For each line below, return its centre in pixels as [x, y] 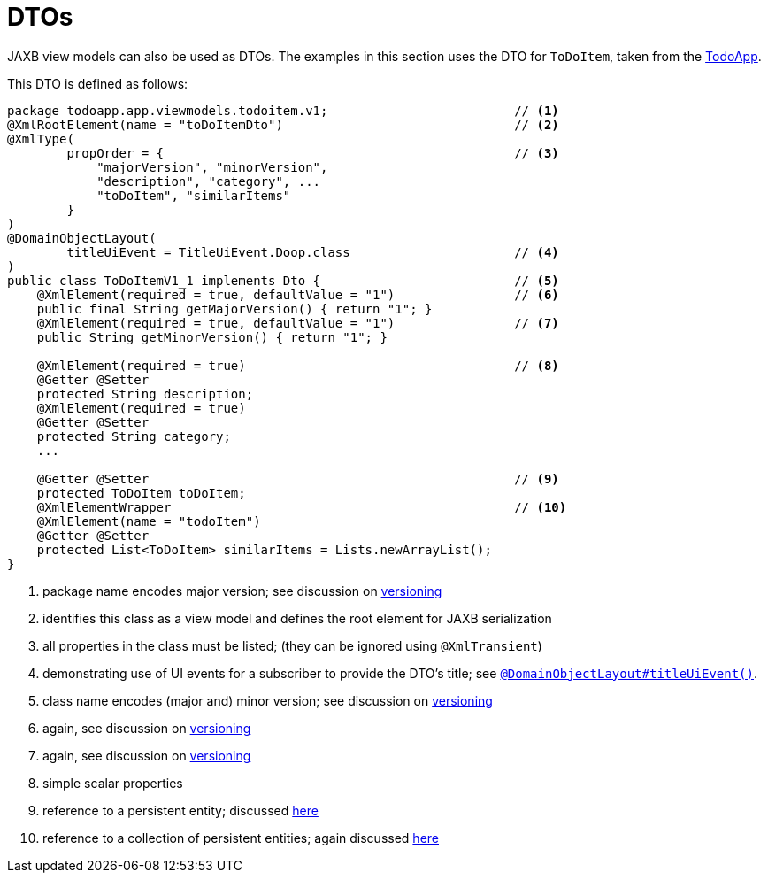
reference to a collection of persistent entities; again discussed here [241, 838]
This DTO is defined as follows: [98, 83]
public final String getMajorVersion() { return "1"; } [234, 309]
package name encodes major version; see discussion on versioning [242, 591]
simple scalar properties [113, 783]
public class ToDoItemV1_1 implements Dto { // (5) [283, 280]
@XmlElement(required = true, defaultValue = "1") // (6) [298, 294]
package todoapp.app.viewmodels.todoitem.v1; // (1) [283, 110]
